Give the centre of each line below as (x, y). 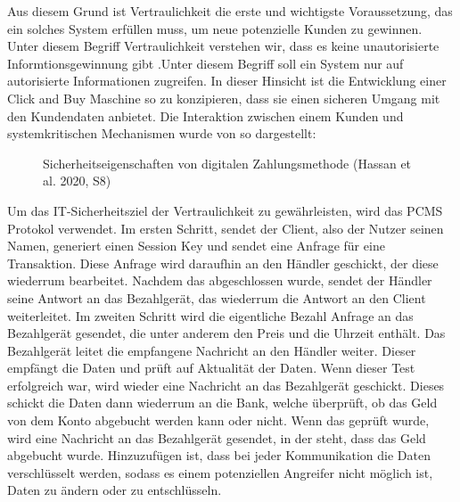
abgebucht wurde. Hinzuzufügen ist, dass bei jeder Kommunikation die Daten (219, 455)
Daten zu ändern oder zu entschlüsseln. (115, 490)
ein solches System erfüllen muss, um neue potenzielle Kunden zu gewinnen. (215, 28)
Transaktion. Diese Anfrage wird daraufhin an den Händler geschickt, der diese (223, 263)
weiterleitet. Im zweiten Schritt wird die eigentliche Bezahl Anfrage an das (210, 315)
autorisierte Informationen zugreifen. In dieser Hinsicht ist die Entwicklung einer (227, 81)
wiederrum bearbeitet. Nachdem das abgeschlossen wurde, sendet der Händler (220, 280)
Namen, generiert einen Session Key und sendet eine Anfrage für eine (196, 246)
